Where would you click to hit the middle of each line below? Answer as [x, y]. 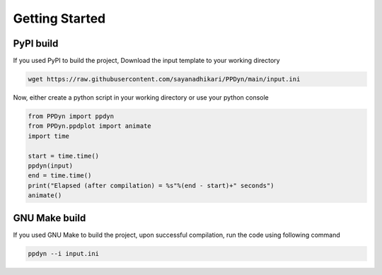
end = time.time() [60, 176]
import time [49, 136]
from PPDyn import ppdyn [71, 116]
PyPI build [36, 43]
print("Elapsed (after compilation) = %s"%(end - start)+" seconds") [151, 185]
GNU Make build [50, 218]
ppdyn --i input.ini [63, 253]
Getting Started [59, 18]
